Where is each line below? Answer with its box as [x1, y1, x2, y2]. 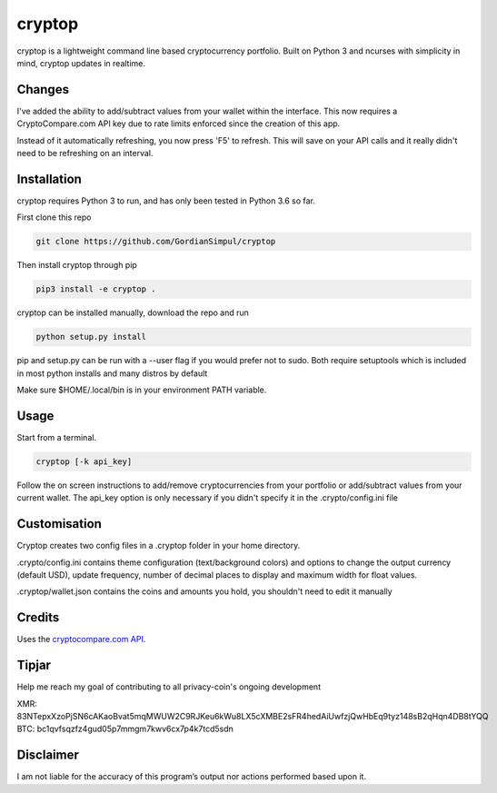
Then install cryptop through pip [16, 260, 138, 271]
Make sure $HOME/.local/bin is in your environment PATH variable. [16, 384, 267, 395]
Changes [16, 82, 70, 97]
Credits [16, 610, 60, 626]
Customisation [16, 516, 102, 531]
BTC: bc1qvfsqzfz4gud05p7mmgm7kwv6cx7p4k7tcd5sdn [16, 723, 234, 735]
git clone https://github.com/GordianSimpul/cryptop [35, 236, 276, 247]
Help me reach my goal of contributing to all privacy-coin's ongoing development [16, 681, 322, 692]
